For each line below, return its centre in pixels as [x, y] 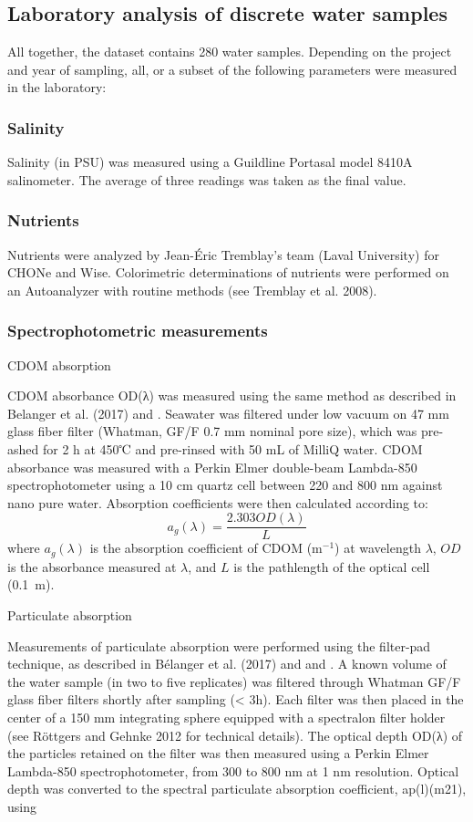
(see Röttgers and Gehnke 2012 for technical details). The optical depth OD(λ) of [235, 735]
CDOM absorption [59, 364]
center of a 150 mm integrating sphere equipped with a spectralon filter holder [226, 718]
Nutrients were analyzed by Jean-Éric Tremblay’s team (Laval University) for [223, 254]
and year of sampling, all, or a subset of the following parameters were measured [232, 69]
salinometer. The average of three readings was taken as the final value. [207, 179]
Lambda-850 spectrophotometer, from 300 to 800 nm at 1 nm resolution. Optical [233, 770]
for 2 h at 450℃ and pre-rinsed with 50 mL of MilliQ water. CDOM [232, 448]
